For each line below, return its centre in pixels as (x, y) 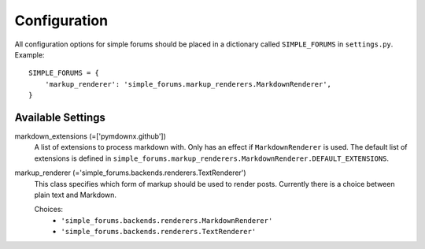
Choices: (48, 210)
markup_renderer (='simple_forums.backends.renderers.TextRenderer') (131, 173)
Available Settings (60, 117)
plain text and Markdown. (76, 195)
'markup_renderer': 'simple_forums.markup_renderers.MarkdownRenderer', (188, 84)
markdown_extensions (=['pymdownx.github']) (91, 136)
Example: (30, 54)
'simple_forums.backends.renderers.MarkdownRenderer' (167, 220)
